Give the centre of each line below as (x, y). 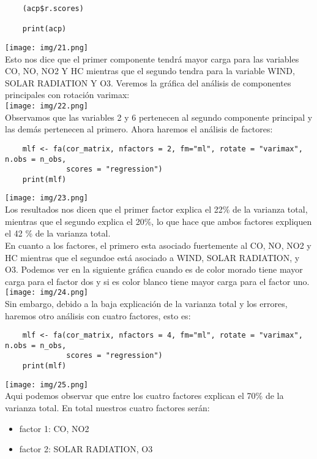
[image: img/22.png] (47, 106)
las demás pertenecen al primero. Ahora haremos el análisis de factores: (139, 129)
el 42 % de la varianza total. (58, 233)
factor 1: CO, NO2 (54, 428)
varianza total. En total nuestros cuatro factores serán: (107, 408)
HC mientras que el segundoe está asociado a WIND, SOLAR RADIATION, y (152, 257)
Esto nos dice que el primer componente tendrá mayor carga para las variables (152, 59)
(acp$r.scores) (53, 9)
